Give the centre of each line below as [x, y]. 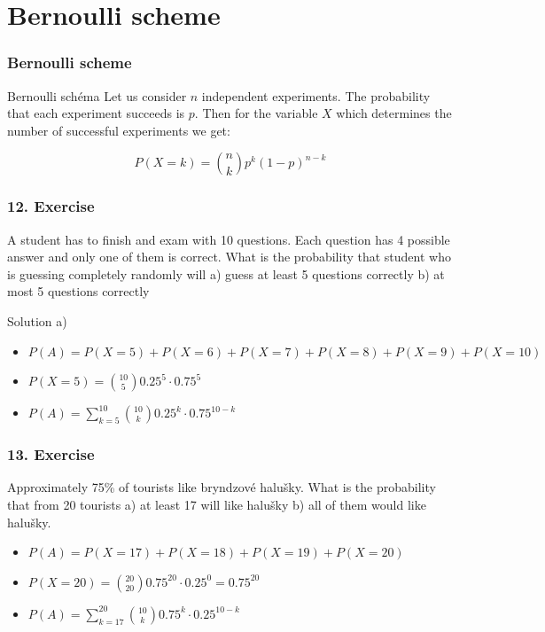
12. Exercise [51, 206]
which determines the [394, 113]
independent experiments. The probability [316, 95]
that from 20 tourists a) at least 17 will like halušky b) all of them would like [217, 504]
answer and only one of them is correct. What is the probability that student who [229, 257]
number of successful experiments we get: [119, 130]
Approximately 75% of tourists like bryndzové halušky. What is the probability [222, 487]
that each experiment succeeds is [96, 113]
